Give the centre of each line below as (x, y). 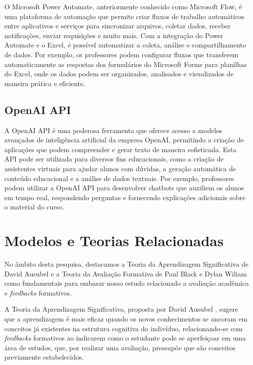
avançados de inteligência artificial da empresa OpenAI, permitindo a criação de (124, 140)
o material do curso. (34, 207)
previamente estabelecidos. (44, 357)
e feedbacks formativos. (38, 292)
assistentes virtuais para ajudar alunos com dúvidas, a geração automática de (120, 168)
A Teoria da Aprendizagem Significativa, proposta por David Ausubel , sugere (121, 309)
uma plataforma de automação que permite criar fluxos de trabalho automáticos (125, 16)
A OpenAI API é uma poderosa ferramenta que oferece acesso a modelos (113, 130)
